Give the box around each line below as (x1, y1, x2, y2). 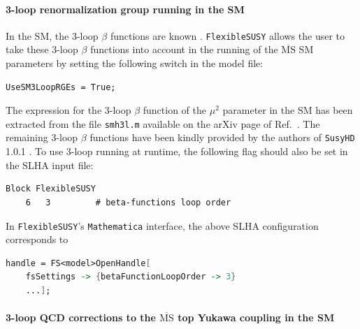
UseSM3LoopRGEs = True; (6, 82, 116, 92)
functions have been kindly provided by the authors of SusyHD (89, 130, 355, 145)
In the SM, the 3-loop (6, 28, 99, 43)
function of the (143, 103, 207, 117)
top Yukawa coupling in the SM (178, 310, 335, 325)
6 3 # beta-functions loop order (25, 197, 231, 207)
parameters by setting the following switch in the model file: (6, 56, 264, 71)
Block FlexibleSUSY (6, 184, 96, 194)
